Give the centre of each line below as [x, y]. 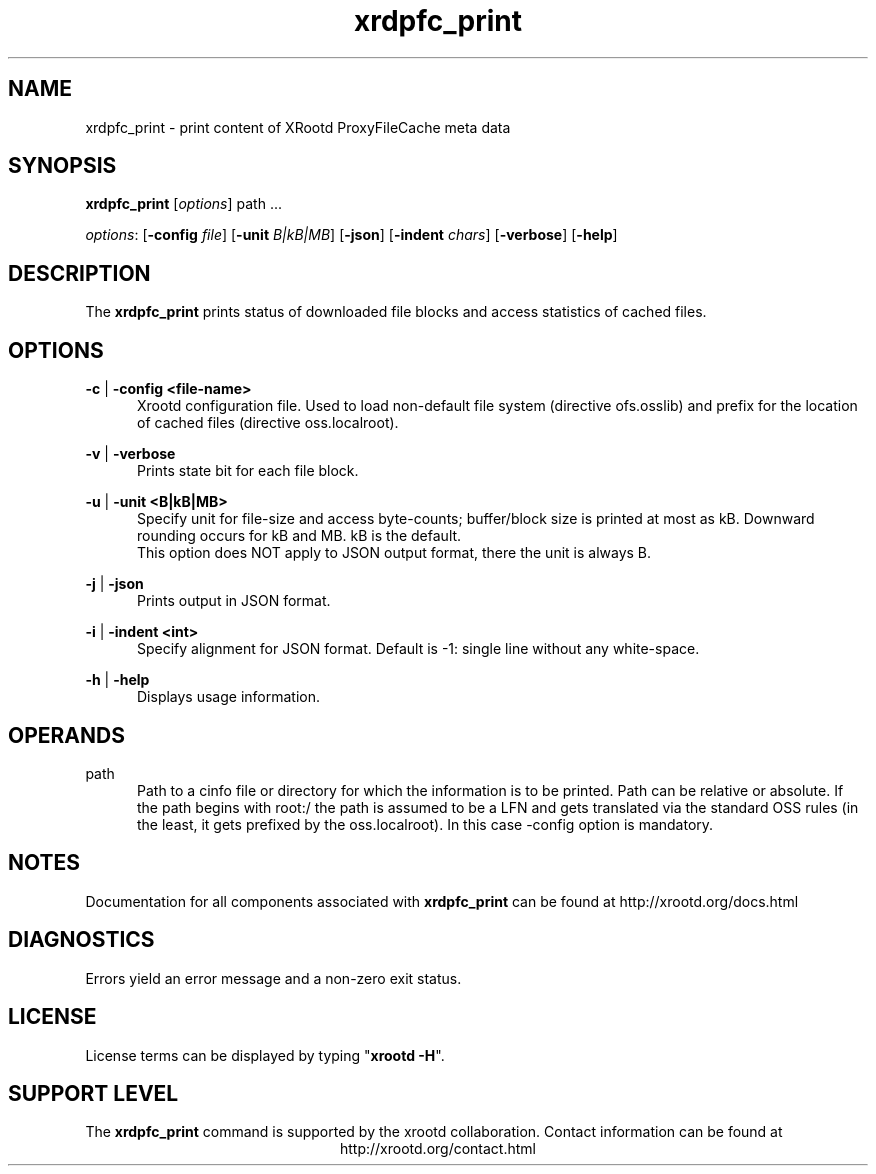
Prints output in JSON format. [234, 601]
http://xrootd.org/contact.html [437, 1149]
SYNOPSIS [62, 166]
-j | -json [114, 584]
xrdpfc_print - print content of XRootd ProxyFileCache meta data [298, 127]
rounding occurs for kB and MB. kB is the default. [299, 536]
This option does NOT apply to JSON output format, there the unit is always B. [394, 553]
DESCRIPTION [79, 273]
